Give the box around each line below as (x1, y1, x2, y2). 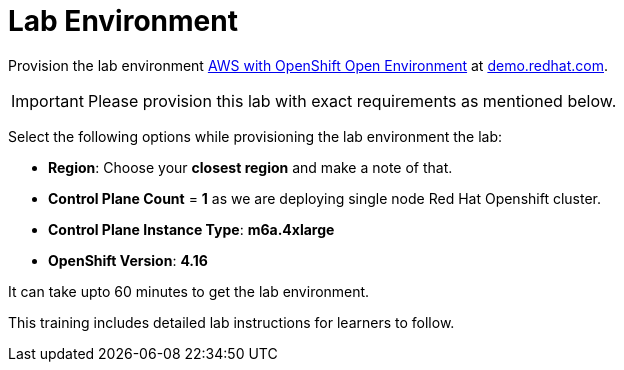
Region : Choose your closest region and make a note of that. (48, 158, 453, 176)
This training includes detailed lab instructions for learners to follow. (8, 313, 455, 331)
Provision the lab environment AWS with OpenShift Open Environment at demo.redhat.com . (8, 56, 609, 74)
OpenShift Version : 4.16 (48, 251, 208, 269)
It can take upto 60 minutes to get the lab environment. (8, 282, 370, 300)
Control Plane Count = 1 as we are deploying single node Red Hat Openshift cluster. (48, 189, 602, 207)
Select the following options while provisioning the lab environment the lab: (8, 127, 503, 145)
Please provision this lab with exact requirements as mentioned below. (87, 90, 617, 111)
